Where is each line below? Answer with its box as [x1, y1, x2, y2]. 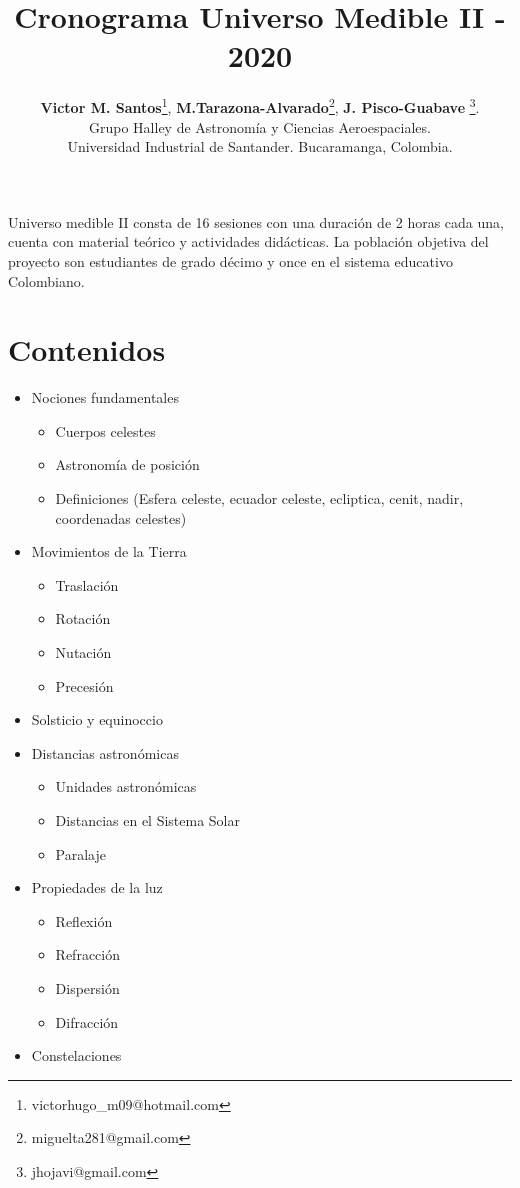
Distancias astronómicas [31, 742, 179, 763]
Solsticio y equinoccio [31, 709, 163, 730]
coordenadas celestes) [55, 507, 187, 528]
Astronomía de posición [55, 454, 200, 475]
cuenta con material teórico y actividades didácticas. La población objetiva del [8, 231, 489, 252]
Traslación [55, 574, 119, 595]
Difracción [55, 1011, 119, 1032]
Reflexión [55, 910, 113, 931]
